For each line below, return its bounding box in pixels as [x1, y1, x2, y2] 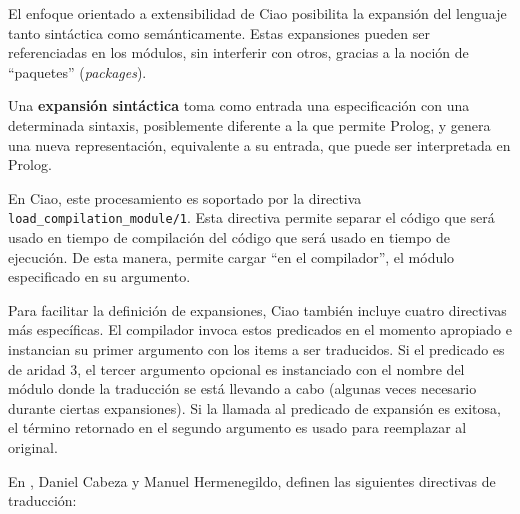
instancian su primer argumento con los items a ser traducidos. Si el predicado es [8, 338, 505, 359]
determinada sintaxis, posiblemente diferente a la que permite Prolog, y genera [8, 114, 491, 135]
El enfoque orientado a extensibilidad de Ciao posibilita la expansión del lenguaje [8, 3, 507, 23]
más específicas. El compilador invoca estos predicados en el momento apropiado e [8, 319, 512, 340]
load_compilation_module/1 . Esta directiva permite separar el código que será [8, 207, 495, 228]
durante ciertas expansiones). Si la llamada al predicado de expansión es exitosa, [8, 397, 501, 418]
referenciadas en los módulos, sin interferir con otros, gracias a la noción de [8, 42, 469, 63]
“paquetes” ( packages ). [8, 61, 147, 82]
